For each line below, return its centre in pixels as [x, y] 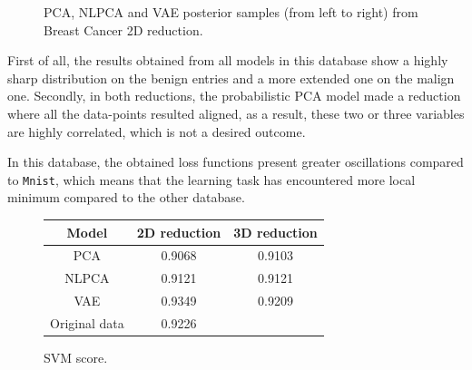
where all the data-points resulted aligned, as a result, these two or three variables [236, 113]
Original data [87, 322]
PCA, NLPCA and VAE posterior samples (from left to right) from [231, 12]
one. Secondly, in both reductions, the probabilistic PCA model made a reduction [234, 96]
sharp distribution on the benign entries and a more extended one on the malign [231, 78]
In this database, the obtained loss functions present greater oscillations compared [236, 162]
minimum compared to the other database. [126, 197]
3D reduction [275, 232]
